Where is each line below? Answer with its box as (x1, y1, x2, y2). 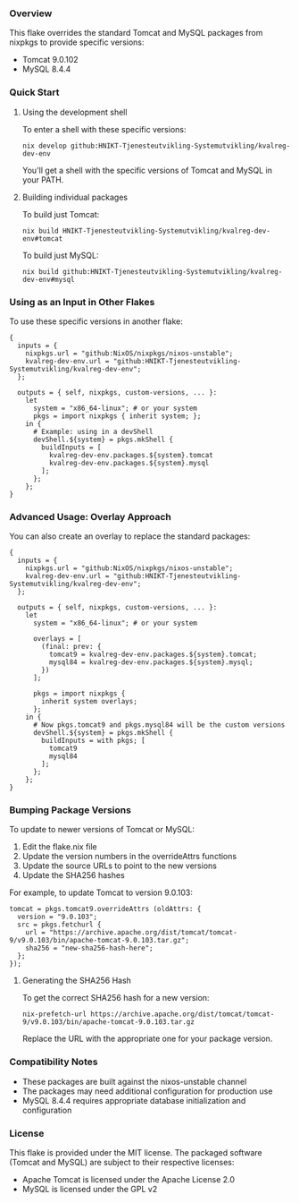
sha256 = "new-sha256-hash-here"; (25, 943, 154, 953)
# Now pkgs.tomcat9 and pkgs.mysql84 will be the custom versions (32, 721, 286, 729)
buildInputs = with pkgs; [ (41, 737, 145, 746)
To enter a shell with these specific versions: (21, 124, 187, 134)
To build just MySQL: (21, 250, 100, 260)
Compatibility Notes (9, 1055, 98, 1068)
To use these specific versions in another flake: (9, 316, 183, 327)
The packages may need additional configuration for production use (21, 1086, 273, 1096)
